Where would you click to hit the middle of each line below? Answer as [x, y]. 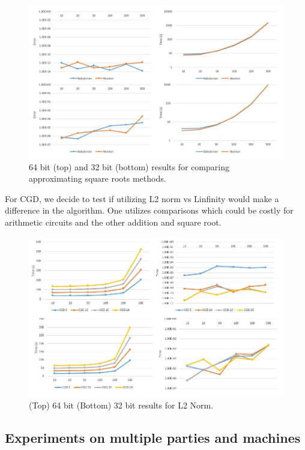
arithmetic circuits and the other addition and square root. [113, 222]
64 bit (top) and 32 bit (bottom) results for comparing [129, 166]
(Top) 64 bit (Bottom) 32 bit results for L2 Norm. [121, 405]
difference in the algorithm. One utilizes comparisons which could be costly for [149, 210]
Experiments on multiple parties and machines [153, 438]
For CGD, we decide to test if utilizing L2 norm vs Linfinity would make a [142, 198]
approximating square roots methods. [98, 178]
